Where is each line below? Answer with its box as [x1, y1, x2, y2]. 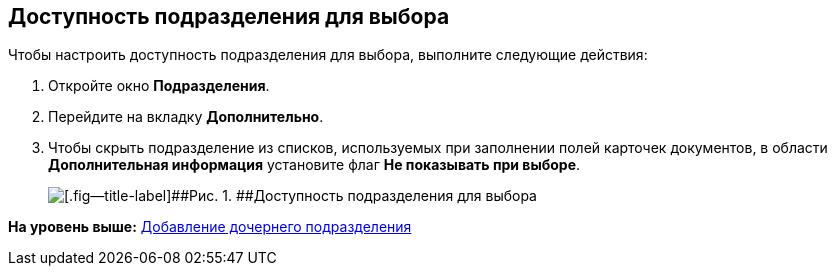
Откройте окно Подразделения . [48, 77, 270, 95]
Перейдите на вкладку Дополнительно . [48, 108, 324, 126]
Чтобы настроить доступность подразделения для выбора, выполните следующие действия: [8, 46, 648, 64]
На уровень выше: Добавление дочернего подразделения [8, 218, 412, 236]
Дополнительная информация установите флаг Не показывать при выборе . [48, 156, 581, 174]
